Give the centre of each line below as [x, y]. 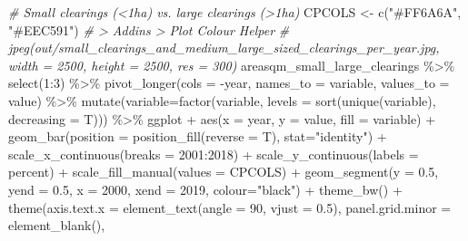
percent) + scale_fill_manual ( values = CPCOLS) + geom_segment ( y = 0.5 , [224, 172]
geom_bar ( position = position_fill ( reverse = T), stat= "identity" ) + [198, 136]
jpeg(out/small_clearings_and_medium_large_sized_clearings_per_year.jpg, [224, 48]
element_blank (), [57, 225]
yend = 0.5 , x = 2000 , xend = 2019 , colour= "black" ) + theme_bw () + [205, 189]
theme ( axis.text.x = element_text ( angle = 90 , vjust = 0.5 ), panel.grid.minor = [230, 207]
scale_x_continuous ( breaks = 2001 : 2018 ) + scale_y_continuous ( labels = [214, 154]
